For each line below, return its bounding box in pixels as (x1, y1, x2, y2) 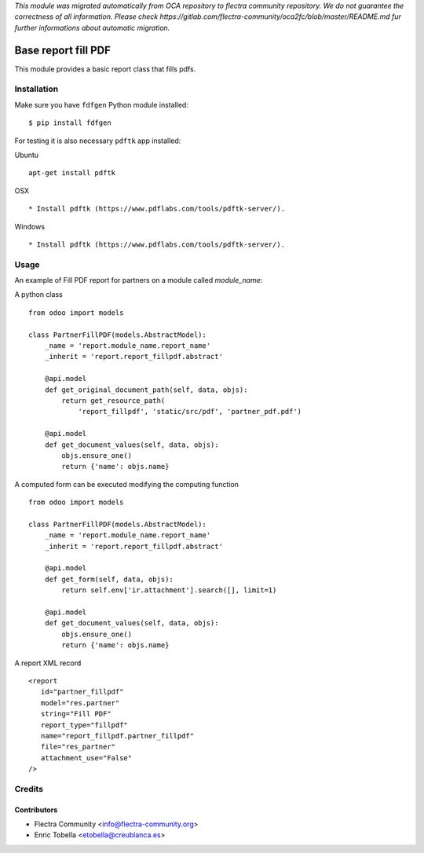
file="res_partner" (40, 742, 116, 752)
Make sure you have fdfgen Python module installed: (14, 100, 188, 109)
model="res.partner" (40, 698, 120, 707)
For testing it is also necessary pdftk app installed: (14, 136, 181, 145)
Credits (14, 783, 43, 794)
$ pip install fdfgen (28, 119, 111, 127)
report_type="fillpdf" (40, 720, 129, 730)
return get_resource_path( (61, 397, 166, 405)
